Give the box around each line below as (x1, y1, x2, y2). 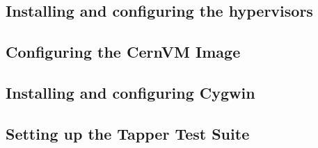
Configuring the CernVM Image (6, 41, 241, 63)
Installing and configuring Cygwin (6, 81, 255, 103)
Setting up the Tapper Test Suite (6, 122, 250, 144)
